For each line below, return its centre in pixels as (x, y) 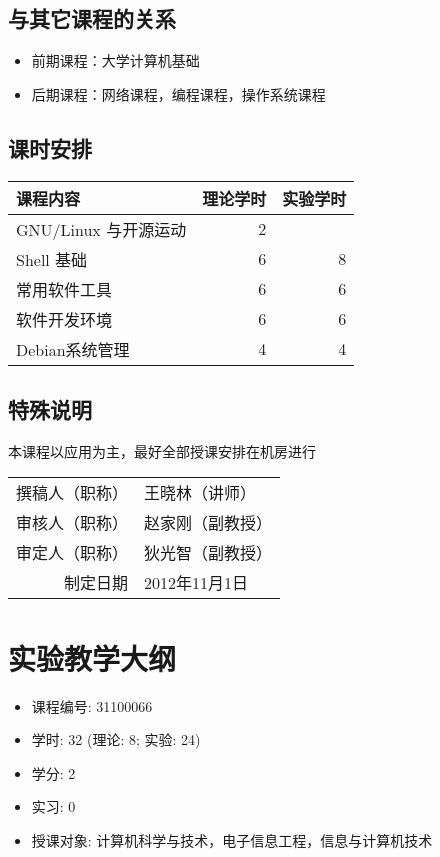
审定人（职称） (72, 553)
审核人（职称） (72, 523)
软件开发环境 (64, 319)
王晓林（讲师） (200, 493)
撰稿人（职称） (72, 493)
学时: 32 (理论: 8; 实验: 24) (116, 739)
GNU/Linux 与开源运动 (101, 229)
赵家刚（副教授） (208, 523)
